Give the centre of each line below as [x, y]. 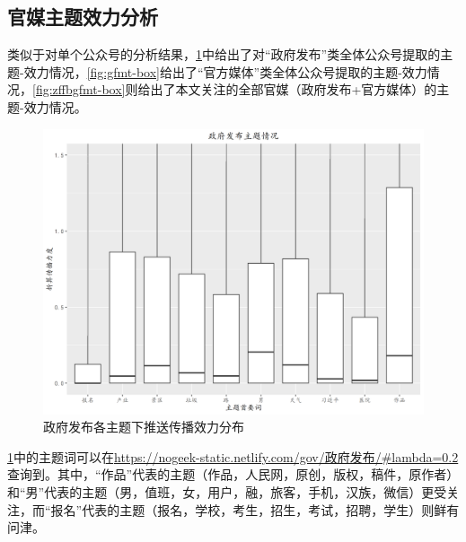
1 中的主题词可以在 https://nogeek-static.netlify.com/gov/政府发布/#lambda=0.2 [233, 456]
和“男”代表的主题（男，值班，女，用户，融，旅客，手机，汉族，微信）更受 [227, 491]
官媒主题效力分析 [83, 17]
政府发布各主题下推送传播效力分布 [144, 427]
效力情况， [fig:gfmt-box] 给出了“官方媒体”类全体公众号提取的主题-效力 [225, 71]
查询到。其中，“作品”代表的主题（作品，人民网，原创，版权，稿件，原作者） [233, 474]
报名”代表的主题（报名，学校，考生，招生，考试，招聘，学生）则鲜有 [255, 509]
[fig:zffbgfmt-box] [79, 89]
